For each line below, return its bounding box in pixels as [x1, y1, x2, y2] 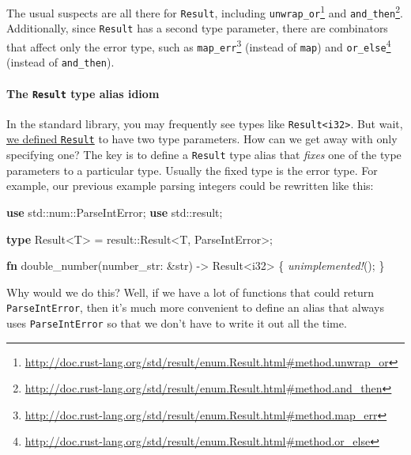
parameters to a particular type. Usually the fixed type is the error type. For [6, 161, 378, 178]
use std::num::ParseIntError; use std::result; [6, 203, 223, 220]
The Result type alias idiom [6, 85, 160, 101]
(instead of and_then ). [6, 54, 115, 70]
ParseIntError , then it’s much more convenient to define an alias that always [6, 299, 384, 316]
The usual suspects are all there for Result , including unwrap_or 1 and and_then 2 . [6, 2, 403, 21]
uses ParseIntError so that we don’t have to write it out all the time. [6, 314, 347, 331]
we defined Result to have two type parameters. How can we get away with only [6, 131, 398, 147]
